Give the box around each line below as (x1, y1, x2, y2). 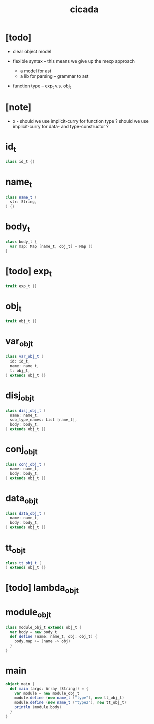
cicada (70, 4, 99, 15)
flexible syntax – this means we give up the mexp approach (12, 58, 135, 64)
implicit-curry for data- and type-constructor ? (12, 123, 109, 129)
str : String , (10, 199, 37, 204)
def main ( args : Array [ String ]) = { (10, 686, 89, 691)
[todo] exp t (5, 265, 52, 279)
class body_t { (5, 239, 37, 244)
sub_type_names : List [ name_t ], (10, 417, 78, 422)
